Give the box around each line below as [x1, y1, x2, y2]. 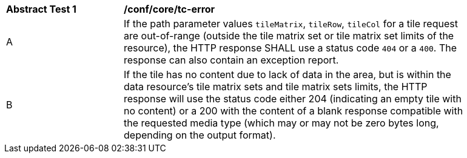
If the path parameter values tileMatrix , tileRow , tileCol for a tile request [124, 18, 458, 30]
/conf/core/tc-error [124, 3, 215, 15]
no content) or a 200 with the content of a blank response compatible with [124, 105, 463, 117]
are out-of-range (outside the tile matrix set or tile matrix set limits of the [124, 30, 454, 42]
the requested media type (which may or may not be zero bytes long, [124, 117, 439, 129]
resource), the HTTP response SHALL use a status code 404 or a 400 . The [124, 42, 457, 54]
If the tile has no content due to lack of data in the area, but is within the [124, 68, 451, 81]
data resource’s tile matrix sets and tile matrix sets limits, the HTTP [124, 81, 428, 93]
